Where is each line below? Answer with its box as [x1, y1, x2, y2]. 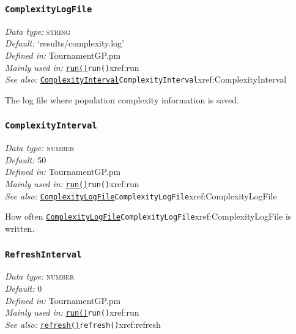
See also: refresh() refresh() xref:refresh [5, 317, 161, 330]
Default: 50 [5, 153, 46, 166]
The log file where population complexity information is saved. [5, 93, 239, 106]
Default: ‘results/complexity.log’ [5, 37, 124, 50]
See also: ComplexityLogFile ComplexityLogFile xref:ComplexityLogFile [5, 189, 277, 202]
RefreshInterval [5, 249, 82, 259]
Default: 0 [5, 281, 42, 294]
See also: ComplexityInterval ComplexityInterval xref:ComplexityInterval [5, 73, 287, 86]
